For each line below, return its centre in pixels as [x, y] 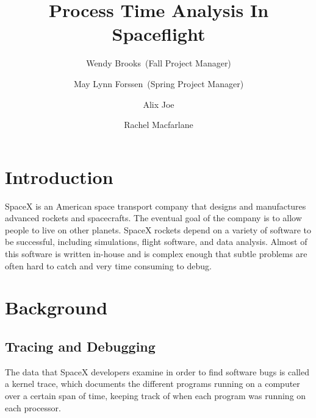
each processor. [33, 407]
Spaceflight [159, 34]
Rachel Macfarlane [159, 125]
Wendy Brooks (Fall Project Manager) [159, 63]
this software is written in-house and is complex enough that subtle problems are [156, 253]
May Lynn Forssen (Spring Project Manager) [159, 83]
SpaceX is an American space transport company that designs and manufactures [156, 206]
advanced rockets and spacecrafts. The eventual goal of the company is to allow [153, 218]
